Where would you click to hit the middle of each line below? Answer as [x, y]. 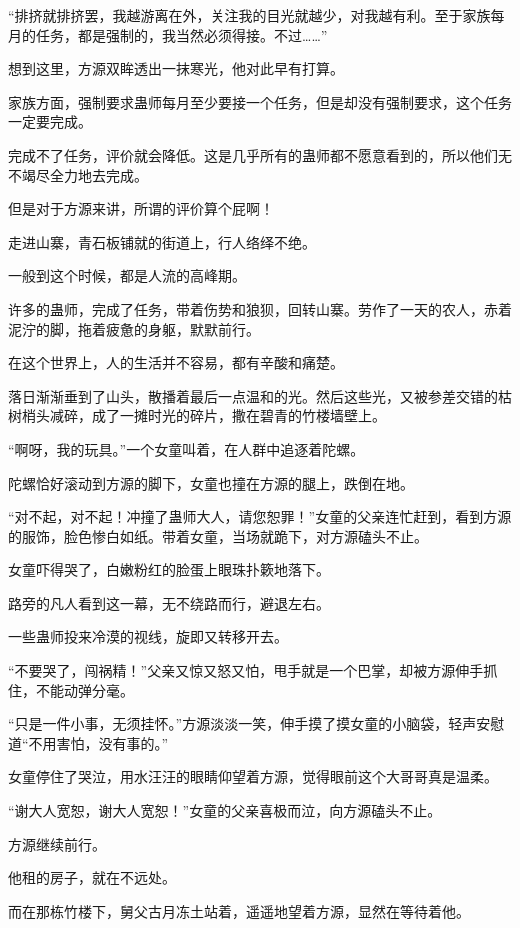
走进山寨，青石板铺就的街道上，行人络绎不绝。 [162, 241]
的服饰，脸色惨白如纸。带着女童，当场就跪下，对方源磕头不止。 [218, 535]
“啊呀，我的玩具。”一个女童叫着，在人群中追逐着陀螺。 [186, 448]
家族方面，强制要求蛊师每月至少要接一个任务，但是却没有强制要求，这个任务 [260, 101]
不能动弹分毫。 [84, 689]
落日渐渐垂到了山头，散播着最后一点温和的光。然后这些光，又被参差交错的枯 [260, 395]
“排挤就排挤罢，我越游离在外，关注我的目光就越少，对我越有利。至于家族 [249, 15]
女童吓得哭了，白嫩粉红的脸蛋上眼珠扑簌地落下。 [169, 569]
